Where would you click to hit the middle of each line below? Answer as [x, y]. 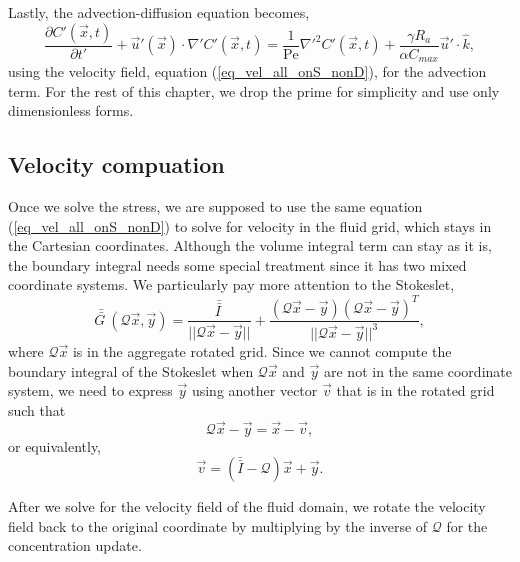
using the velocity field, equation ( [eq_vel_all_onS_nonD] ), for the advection [247, 71]
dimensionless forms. [71, 110]
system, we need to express [90, 390]
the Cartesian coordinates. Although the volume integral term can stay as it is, [250, 245]
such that [37, 409]
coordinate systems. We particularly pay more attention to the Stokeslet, [231, 284]
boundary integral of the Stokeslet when [131, 370]
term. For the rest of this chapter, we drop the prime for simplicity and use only [254, 90]
